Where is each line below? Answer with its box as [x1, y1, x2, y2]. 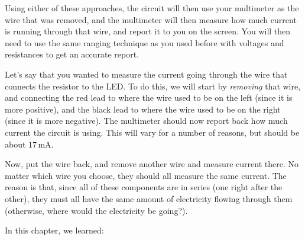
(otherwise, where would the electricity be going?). [5, 204, 188, 216]
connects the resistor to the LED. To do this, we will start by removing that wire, [5, 79, 301, 92]
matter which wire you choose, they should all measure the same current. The [5, 169, 287, 181]
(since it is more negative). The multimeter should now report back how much [5, 114, 288, 127]
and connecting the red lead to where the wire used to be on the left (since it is [5, 91, 293, 104]
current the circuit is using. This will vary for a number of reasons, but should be [5, 126, 300, 138]
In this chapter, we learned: [5, 224, 104, 236]
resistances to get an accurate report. [5, 48, 139, 60]
